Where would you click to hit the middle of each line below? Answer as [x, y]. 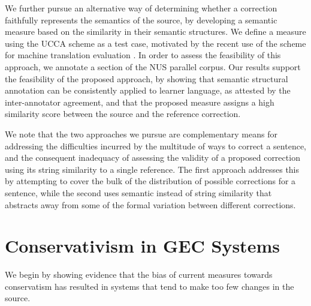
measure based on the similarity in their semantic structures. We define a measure [155, 31]
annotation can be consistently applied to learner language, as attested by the [148, 90]
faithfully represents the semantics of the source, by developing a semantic [141, 19]
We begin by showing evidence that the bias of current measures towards [139, 274]
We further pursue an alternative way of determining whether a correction [141, 8]
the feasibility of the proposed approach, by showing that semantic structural [147, 78]
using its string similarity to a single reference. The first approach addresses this [152, 169]
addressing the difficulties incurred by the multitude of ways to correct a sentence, [155, 145]
